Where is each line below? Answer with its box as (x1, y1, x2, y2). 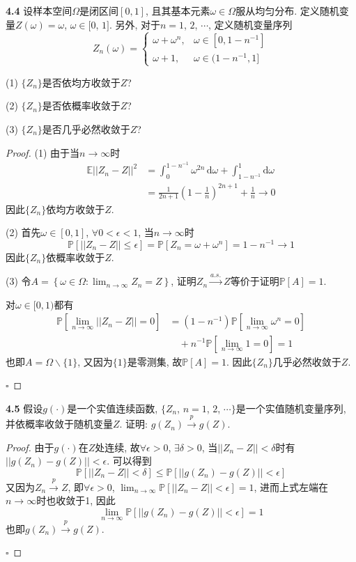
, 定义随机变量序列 (208, 17, 293, 31)
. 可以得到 (107, 453, 152, 468)
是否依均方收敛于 (42, 75, 121, 89)
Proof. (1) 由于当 (6, 145, 80, 159)
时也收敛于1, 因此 (36, 493, 116, 508)
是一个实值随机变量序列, (235, 400, 346, 415)
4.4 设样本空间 (6, 3, 72, 17)
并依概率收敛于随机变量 (6, 416, 113, 431)
